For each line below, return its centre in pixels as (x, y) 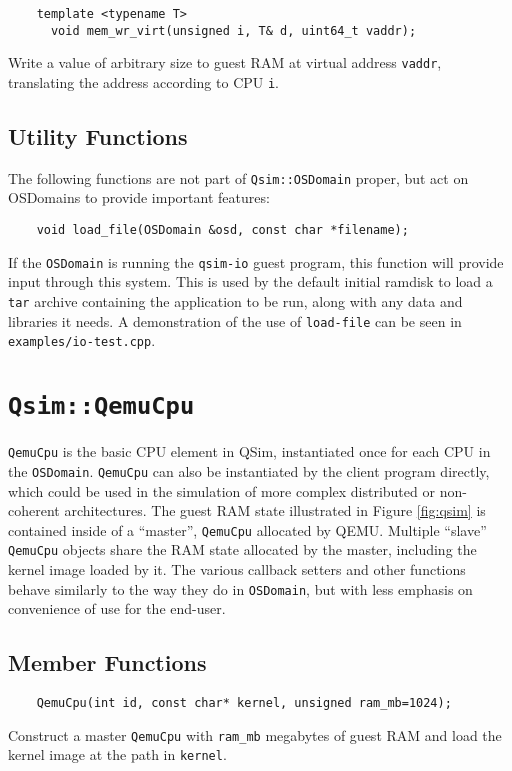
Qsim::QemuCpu (101, 406)
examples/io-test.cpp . (82, 340)
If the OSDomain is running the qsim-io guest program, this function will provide (256, 261)
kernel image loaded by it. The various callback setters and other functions (237, 569)
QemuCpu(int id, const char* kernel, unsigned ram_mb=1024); (244, 703)
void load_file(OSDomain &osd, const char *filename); (222, 230)
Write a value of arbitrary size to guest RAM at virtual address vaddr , (225, 62)
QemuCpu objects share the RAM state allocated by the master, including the (242, 549)
